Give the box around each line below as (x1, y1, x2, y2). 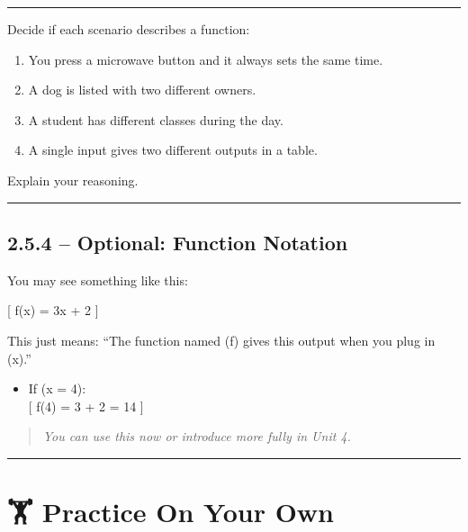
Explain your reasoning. (7, 170, 139, 189)
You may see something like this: (7, 270, 188, 289)
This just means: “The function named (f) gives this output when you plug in (7, 330, 436, 349)
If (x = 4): (28, 379, 86, 398)
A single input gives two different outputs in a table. (28, 140, 318, 159)
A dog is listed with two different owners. (28, 80, 256, 99)
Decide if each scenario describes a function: (7, 20, 250, 38)
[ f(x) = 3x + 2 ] (7, 301, 99, 320)
